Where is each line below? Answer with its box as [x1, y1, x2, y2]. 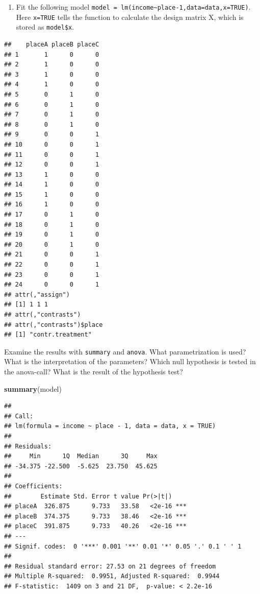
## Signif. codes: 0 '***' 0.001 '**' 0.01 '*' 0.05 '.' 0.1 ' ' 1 [4, 542, 242, 550]
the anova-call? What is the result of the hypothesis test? [4, 366, 183, 377]
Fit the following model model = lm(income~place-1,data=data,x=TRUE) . [16, 2, 251, 12]
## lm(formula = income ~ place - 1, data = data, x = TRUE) [4, 422, 216, 430]
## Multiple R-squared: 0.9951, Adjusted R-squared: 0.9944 [4, 573, 220, 580]
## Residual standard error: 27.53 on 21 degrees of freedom [4, 562, 216, 570]
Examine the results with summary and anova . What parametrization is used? [4, 346, 246, 357]
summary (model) [4, 383, 62, 394]
